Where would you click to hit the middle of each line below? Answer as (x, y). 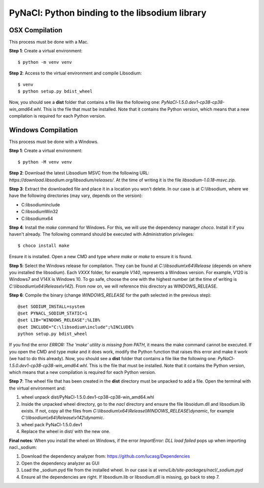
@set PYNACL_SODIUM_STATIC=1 (53, 313)
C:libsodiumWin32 (40, 212)
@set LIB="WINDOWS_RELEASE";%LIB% (59, 320)
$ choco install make (44, 245)
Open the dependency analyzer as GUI (60, 463)
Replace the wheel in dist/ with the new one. (66, 432)
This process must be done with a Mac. (49, 42)
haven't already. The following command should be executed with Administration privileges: (101, 234)
